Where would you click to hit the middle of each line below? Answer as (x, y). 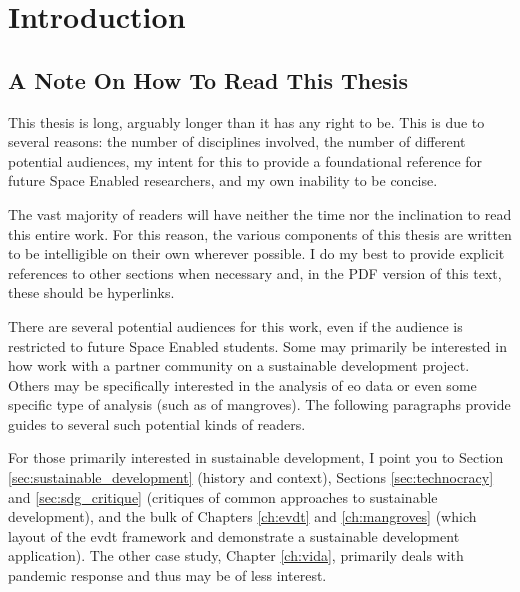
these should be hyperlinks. (91, 292)
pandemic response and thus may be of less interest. (167, 575)
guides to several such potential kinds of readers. (157, 423)
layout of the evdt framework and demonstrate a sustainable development (234, 535)
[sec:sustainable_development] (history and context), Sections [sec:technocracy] (251, 477)
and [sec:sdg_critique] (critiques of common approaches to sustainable (223, 496)
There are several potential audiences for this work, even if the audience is (235, 325)
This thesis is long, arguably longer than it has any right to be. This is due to (246, 121)
